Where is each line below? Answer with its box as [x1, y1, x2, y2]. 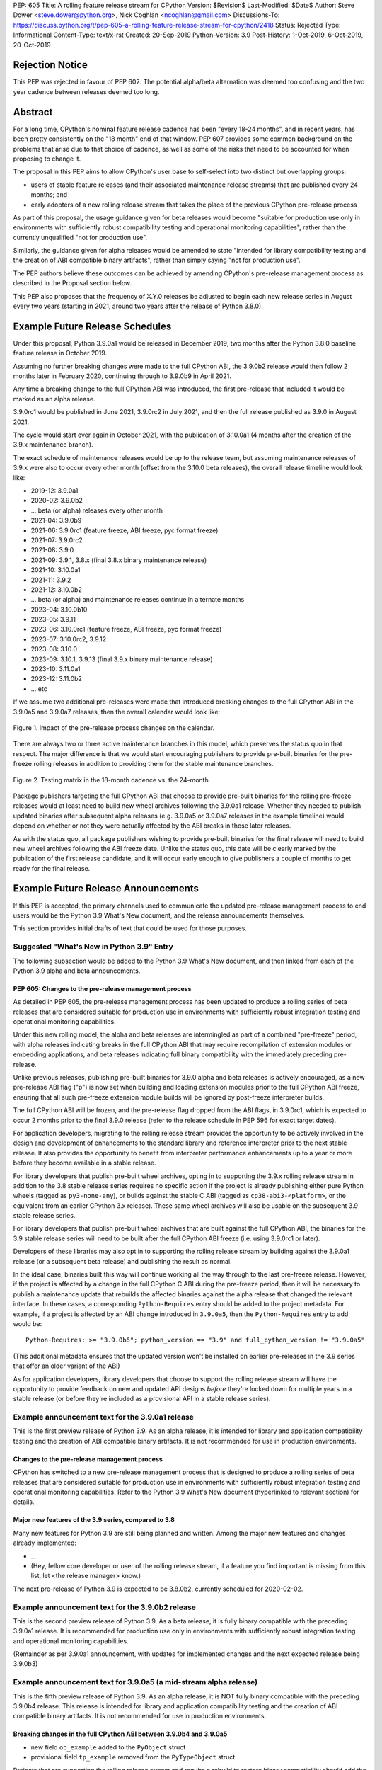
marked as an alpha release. [13, 394, 95, 403]
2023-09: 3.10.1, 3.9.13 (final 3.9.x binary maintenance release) [30, 655, 213, 663]
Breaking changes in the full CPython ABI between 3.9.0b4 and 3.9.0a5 [13, 1730, 228, 1738]
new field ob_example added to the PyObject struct [30, 1742, 186, 1752]
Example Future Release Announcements [13, 882, 199, 895]
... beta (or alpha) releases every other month [30, 506, 163, 515]
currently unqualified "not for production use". [13, 233, 148, 241]
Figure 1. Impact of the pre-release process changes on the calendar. [13, 723, 215, 732]
